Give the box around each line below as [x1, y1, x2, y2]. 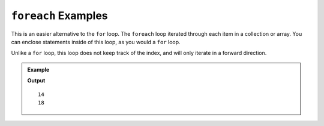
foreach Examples [11, 9, 108, 22]
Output [27, 77, 46, 84]
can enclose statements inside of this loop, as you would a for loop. [11, 38, 181, 45]
